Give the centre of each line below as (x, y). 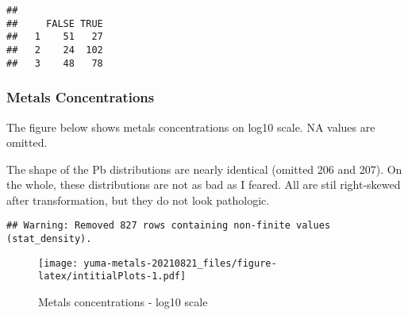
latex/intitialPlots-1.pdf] (112, 277)
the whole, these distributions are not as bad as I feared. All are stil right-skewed (204, 184)
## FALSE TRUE (55, 23)
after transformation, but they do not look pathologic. (138, 200)
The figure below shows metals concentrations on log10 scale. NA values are (191, 127)
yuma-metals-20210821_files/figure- (180, 263)
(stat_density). (49, 239)
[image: (58, 263)
